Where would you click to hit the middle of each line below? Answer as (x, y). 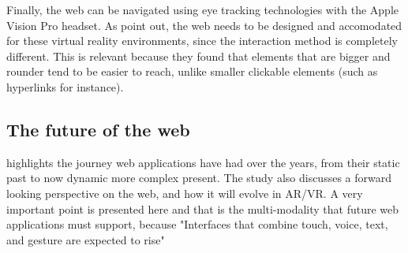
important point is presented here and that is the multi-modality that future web (203, 208)
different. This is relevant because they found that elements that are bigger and (198, 56)
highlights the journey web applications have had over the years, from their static (203, 162)
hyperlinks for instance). (65, 86)
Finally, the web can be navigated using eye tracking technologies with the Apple (202, 9)
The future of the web (98, 129)
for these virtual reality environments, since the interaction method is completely (202, 41)
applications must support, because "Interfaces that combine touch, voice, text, (197, 224)
